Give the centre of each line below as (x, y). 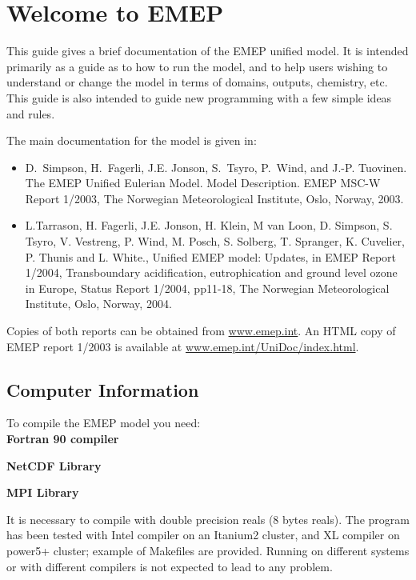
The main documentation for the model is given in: (132, 140)
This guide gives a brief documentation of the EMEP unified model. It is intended (208, 51)
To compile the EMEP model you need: (104, 423)
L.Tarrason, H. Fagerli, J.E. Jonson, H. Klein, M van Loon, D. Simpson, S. (209, 225)
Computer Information (103, 389)
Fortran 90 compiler (63, 439)
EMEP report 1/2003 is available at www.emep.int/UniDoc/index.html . (183, 346)
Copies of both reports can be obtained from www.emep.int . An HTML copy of (201, 331)
